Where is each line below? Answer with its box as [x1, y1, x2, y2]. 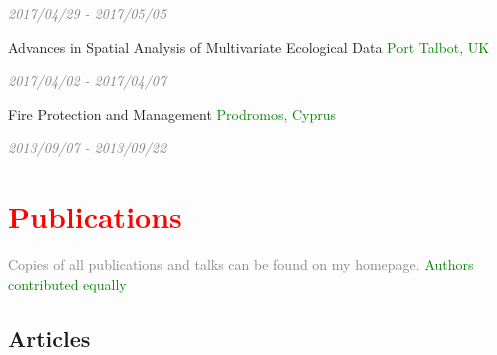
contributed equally [8, 273, 127, 294]
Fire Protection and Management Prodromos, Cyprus [8, 103, 337, 124]
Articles [8, 322, 91, 353]
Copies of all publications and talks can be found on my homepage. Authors [8, 254, 474, 275]
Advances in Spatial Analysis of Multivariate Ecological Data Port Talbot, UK [8, 36, 490, 57]
